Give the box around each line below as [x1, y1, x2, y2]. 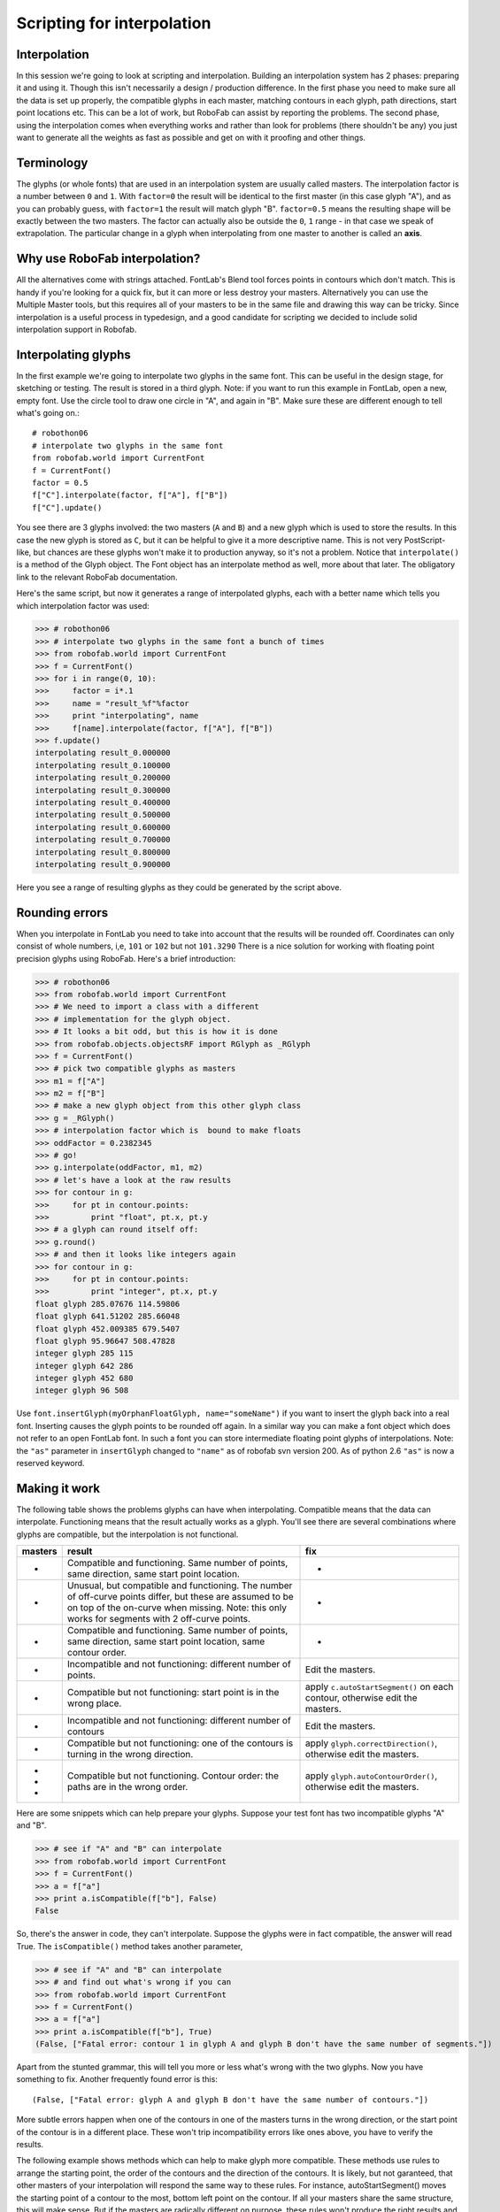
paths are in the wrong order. [66, 1781, 188, 1793]
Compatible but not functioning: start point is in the [66, 1686, 280, 1699]
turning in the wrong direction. [66, 1748, 194, 1761]
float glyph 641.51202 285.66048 [35, 1311, 181, 1322]
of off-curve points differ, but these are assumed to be [66, 1591, 294, 1603]
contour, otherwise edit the [305, 1692, 418, 1704]
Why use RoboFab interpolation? [16, 251, 201, 266]
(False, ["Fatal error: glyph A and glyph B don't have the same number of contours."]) [32, 2094, 429, 2105]
